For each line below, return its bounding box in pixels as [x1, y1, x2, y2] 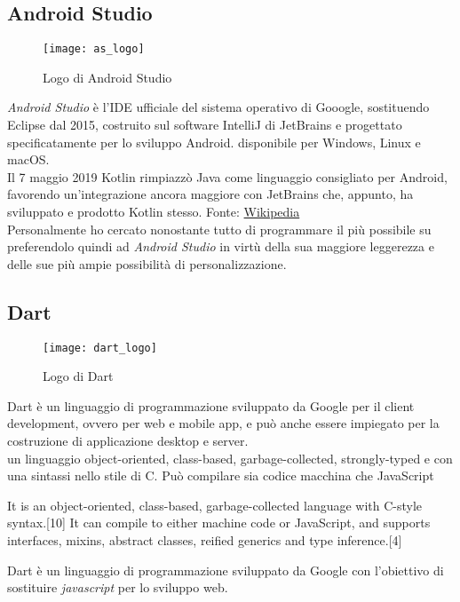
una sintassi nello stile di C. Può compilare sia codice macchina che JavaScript [7, 466, 434, 485]
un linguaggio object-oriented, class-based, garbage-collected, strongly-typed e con [7, 448, 453, 467]
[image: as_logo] [43, 43, 145, 56]
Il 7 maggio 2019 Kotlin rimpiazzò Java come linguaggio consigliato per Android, [7, 167, 448, 186]
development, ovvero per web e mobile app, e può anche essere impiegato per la [7, 414, 440, 432]
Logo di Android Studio [43, 67, 172, 86]
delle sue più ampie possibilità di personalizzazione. [7, 254, 287, 273]
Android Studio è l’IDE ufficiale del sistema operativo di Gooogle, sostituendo [7, 98, 430, 116]
